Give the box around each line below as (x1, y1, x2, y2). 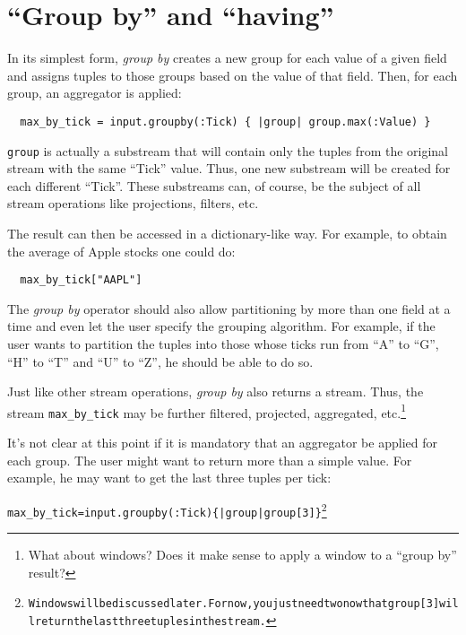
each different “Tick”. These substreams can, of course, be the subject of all (7, 176, 421, 195)
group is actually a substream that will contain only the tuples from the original (7, 141, 449, 160)
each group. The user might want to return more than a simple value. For (7, 450, 412, 469)
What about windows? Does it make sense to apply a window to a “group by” (28, 545, 457, 564)
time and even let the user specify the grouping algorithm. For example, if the (7, 317, 436, 335)
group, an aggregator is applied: (7, 83, 182, 102)
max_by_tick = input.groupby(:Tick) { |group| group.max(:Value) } (20, 115, 431, 128)
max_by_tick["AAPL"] (20, 274, 142, 287)
